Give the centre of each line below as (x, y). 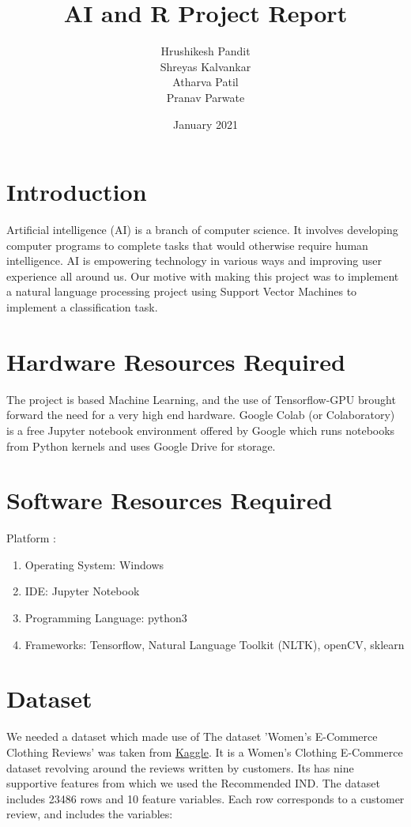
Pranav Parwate (205, 97)
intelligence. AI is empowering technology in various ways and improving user (194, 261)
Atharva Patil (205, 82)
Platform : (31, 538)
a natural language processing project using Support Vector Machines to (182, 291)
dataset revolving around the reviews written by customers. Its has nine (180, 767)
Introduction (77, 192)
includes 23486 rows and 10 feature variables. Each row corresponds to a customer (205, 798)
